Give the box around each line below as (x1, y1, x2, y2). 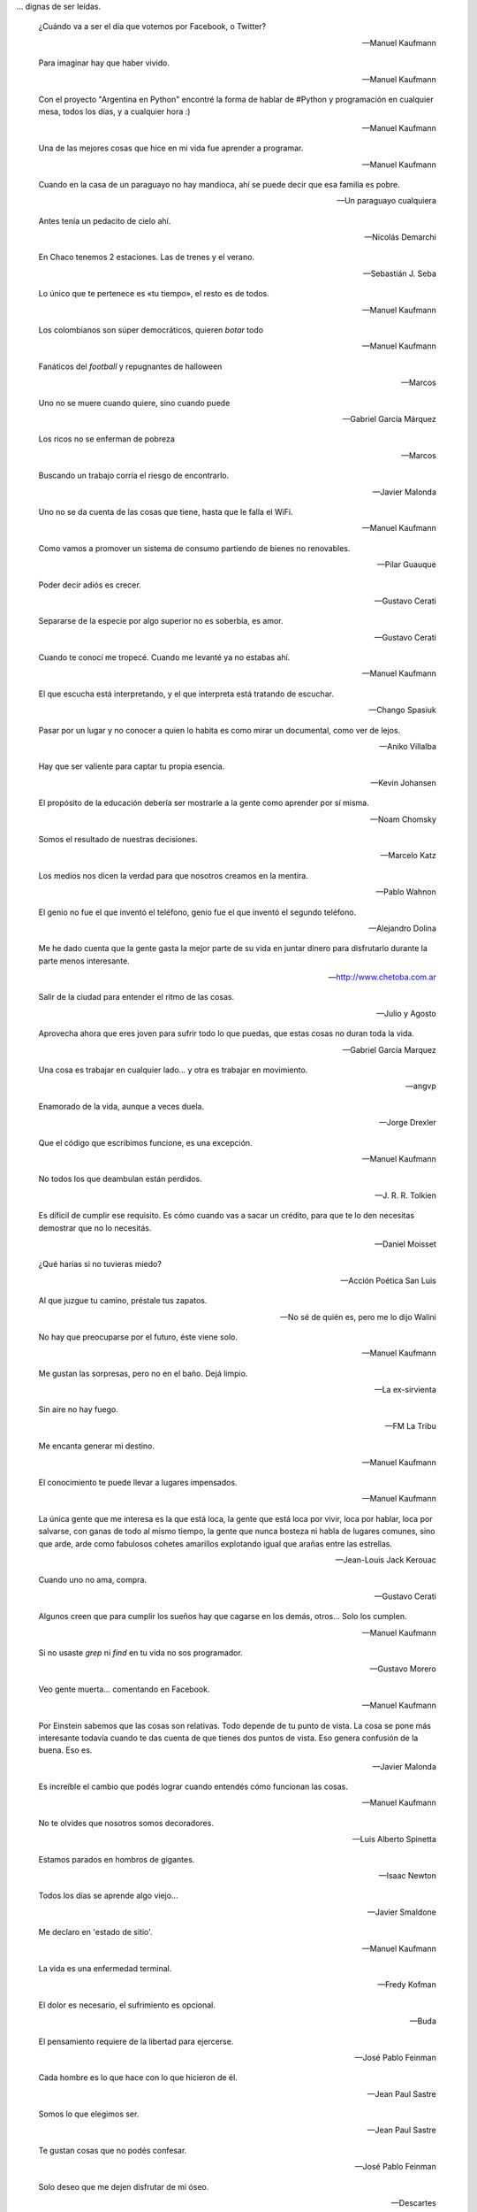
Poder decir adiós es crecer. (38, 580, 141, 590)
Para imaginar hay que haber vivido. (38, 58, 170, 68)
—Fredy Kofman (376, 1979, 436, 1990)
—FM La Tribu (384, 1420, 436, 1431)
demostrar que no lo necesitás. (38, 1222, 152, 1233)
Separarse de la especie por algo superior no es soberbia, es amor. (38, 616, 284, 626)
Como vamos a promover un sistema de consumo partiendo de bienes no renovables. (38, 542, 351, 553)
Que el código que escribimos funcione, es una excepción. (38, 1137, 253, 1148)
